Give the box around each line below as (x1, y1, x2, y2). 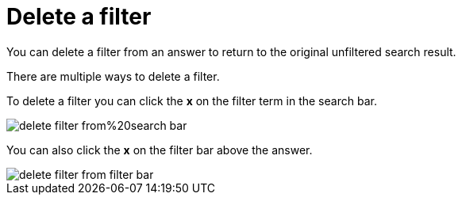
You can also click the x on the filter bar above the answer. (6, 142, 313, 157)
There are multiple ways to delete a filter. (6, 69, 220, 83)
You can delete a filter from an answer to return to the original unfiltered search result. (6, 44, 456, 59)
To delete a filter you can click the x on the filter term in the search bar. (6, 93, 377, 108)
